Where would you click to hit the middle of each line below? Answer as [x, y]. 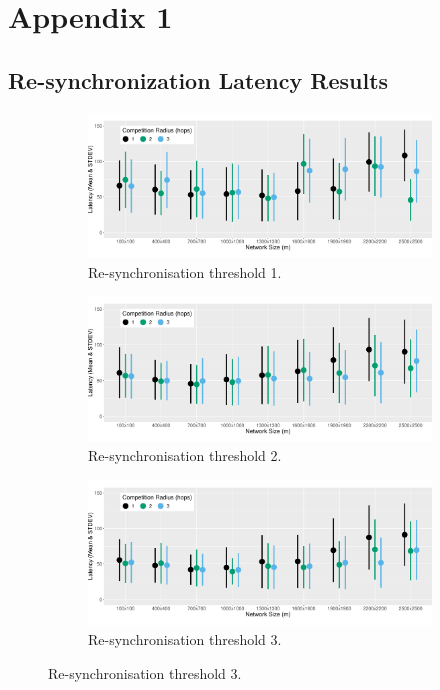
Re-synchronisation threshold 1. [185, 271]
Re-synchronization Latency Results [198, 79]
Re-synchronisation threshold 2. [185, 455]
